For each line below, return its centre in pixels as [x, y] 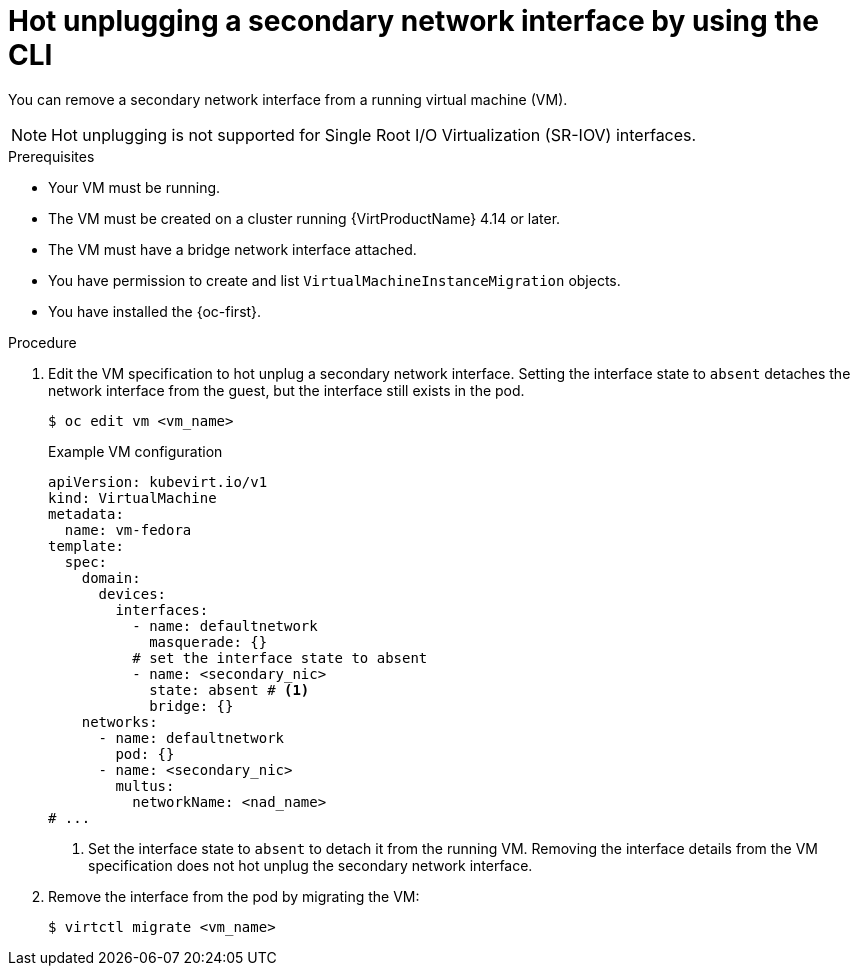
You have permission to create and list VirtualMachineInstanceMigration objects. [334, 280]
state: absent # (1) [229, 689]
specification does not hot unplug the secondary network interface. [310, 865]
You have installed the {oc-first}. [155, 311]
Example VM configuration [135, 451]
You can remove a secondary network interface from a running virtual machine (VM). [288, 99]
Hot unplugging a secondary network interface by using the [413, 21]
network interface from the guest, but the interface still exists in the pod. [286, 390]
